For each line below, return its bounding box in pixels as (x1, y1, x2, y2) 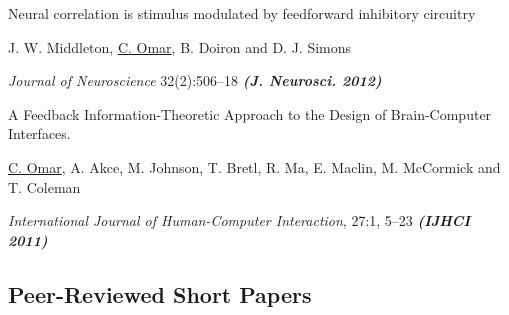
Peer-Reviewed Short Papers (8, 278, 312, 309)
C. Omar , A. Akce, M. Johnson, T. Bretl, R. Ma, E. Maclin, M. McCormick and (8, 156, 501, 177)
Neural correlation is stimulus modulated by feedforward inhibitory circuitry (8, 3, 476, 23)
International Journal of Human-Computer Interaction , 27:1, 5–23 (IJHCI (8, 210, 471, 231)
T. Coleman (8, 176, 81, 197)
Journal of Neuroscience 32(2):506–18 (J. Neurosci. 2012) (8, 70, 382, 91)
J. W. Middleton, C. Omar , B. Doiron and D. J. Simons (8, 36, 352, 57)
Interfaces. (8, 123, 71, 144)
